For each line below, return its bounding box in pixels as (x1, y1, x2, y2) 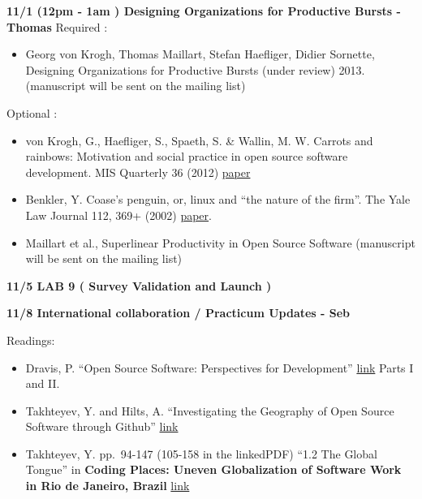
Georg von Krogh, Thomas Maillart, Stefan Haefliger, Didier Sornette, (25, 45, 375, 62)
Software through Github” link (25, 418, 179, 435)
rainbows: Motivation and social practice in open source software (25, 148, 348, 165)
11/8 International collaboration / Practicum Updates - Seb (6, 304, 351, 321)
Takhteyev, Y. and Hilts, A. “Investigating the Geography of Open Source (25, 402, 394, 419)
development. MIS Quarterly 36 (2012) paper (25, 163, 251, 180)
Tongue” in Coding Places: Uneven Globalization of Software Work (25, 461, 402, 478)
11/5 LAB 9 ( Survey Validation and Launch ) (6, 277, 272, 294)
